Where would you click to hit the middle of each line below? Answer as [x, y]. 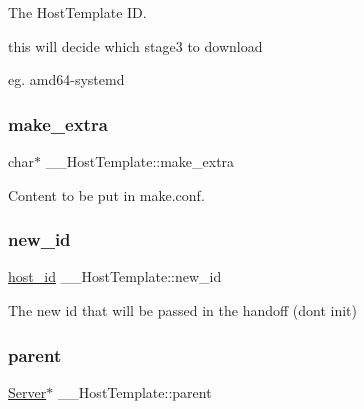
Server [27, 391]
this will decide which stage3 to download [135, 45]
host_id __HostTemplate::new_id [115, 276]
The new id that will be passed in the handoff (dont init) [183, 310]
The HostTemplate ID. [77, 12]
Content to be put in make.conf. [106, 194]
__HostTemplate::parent [134, 391]
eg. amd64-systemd [66, 79]
